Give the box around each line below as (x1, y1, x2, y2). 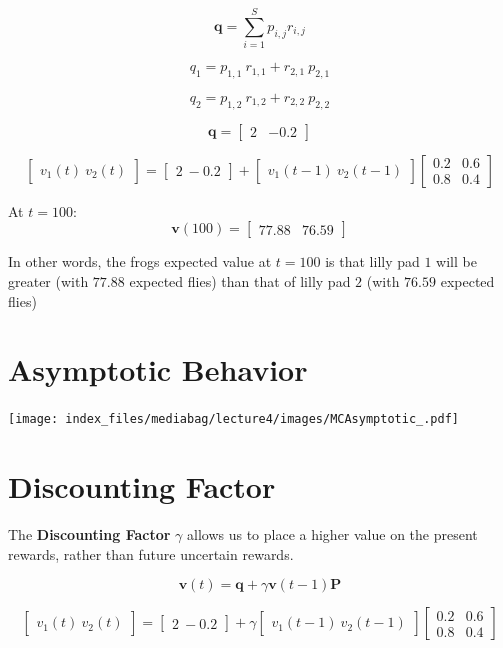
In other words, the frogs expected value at (8, 251, 272, 272)
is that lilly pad (325, 251, 420, 272)
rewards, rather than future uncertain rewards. (8, 543, 294, 564)
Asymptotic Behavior (8, 349, 308, 390)
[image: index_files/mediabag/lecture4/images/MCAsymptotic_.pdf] (8, 412, 460, 427)
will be (436, 251, 477, 272)
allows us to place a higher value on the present (187, 524, 478, 544)
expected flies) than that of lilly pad (129, 270, 351, 291)
